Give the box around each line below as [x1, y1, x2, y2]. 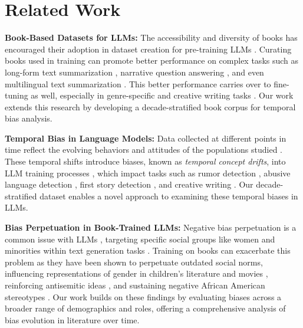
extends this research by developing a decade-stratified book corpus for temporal [5, 100, 296, 113]
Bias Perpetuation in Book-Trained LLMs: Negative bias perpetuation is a [5, 221, 297, 234]
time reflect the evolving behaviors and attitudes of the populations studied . [5, 143, 282, 156]
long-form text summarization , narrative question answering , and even [5, 65, 264, 78]
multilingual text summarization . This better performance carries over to [5, 77, 271, 90]
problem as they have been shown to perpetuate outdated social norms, [5, 255, 263, 268]
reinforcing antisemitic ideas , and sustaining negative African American [5, 279, 265, 291]
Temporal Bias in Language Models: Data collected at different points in [5, 132, 286, 144]
